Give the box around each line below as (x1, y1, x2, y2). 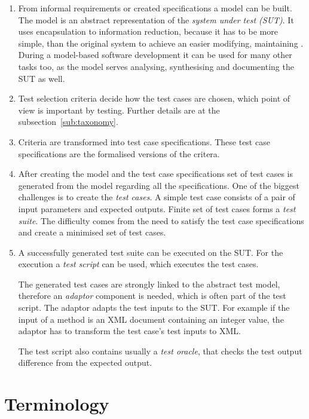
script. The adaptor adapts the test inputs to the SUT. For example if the (18, 301, 290, 314)
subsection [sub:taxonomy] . (18, 115, 118, 128)
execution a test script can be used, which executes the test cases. (18, 258, 259, 270)
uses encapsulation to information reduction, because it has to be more (18, 25, 278, 38)
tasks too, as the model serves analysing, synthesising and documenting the (18, 60, 294, 72)
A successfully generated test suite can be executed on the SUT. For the (18, 246, 283, 258)
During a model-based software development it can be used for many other (18, 48, 292, 61)
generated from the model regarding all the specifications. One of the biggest (18, 179, 299, 191)
